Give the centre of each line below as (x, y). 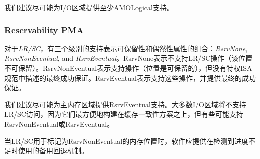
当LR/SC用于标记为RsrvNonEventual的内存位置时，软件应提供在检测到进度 (126, 141)
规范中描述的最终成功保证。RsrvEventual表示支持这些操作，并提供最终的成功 (130, 77)
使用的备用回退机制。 (53, 151)
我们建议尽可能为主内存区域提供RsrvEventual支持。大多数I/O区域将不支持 (125, 104)
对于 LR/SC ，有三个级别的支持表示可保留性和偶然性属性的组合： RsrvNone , (126, 48)
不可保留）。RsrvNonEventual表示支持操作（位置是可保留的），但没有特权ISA (128, 68)
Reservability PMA (44, 29)
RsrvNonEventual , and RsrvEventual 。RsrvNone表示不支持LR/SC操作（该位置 (128, 58)
